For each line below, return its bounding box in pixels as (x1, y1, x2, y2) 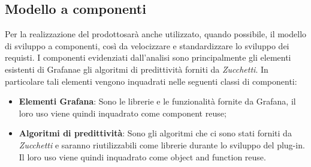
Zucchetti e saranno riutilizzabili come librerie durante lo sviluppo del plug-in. (19, 138, 305, 151)
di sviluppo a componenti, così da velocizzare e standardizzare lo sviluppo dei (5, 39, 289, 52)
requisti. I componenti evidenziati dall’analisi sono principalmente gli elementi (5, 51, 291, 64)
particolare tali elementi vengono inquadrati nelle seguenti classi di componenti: (5, 74, 297, 87)
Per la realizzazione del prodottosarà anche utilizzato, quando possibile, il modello (5, 28, 307, 40)
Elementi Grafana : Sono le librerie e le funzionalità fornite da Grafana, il (19, 95, 296, 108)
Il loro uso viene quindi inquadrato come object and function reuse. (19, 150, 266, 163)
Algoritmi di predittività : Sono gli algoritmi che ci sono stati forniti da (19, 127, 292, 139)
